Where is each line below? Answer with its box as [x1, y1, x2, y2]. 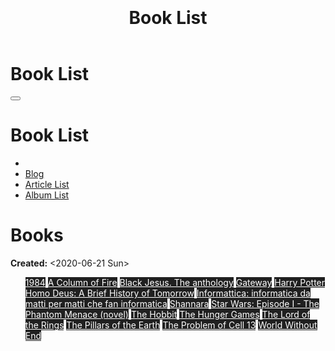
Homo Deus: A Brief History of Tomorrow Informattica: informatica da [24, 287, 311, 299]
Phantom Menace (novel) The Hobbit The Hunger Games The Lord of [24, 308, 311, 320]
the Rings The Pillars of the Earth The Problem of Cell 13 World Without [24, 319, 318, 331]
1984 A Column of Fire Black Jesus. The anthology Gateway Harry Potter [24, 276, 326, 288]
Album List [24, 189, 70, 201]
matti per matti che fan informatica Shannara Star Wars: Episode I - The [24, 297, 320, 309]
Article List [24, 178, 70, 190]
